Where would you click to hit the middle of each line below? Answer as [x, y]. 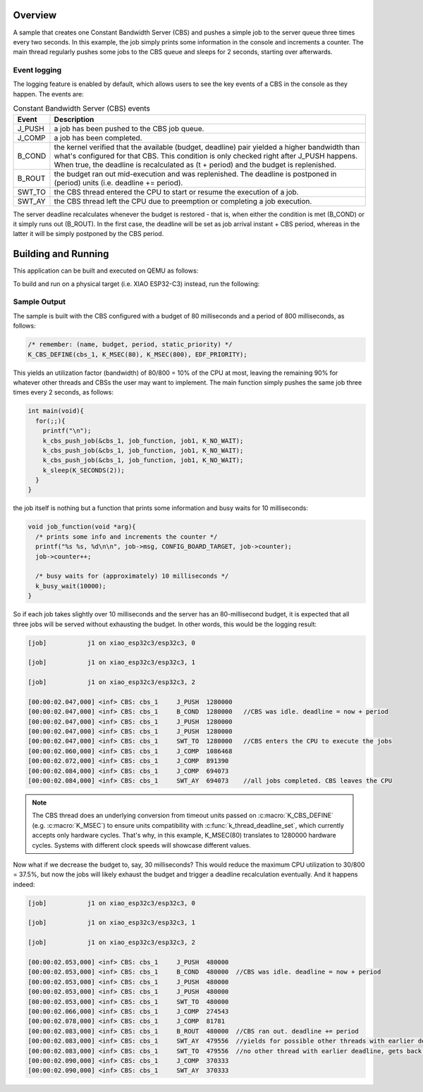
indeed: [24, 884]
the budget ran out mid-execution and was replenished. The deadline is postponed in [195, 174]
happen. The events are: [48, 94]
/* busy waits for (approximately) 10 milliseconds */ [132, 576]
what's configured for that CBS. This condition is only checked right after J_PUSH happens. [206, 156]
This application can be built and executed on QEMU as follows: [106, 271]
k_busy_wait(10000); [71, 586]
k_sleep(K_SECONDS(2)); [84, 470]
